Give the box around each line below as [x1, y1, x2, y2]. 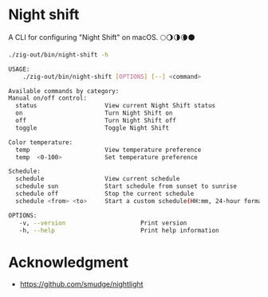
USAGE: [8, 65, 30, 73]
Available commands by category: [8, 87, 120, 95]
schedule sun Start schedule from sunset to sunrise [15, 182, 238, 190]
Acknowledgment [8, 253, 129, 272]
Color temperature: [8, 138, 73, 147]
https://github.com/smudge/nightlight [19, 279, 144, 289]
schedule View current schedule [15, 175, 180, 183]
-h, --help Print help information [18, 226, 219, 234]
